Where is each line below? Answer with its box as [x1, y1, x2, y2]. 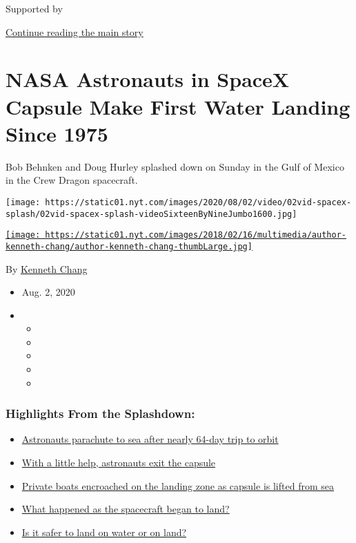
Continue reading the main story [6, 24, 144, 39]
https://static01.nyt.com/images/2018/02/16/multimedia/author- [45, 230, 346, 240]
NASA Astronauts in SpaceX [6, 65, 290, 93]
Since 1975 [6, 119, 108, 147]
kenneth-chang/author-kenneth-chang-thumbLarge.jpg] [6, 241, 253, 251]
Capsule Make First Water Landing [6, 92, 350, 120]
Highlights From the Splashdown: [6, 405, 195, 422]
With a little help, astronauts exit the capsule [21, 455, 216, 470]
